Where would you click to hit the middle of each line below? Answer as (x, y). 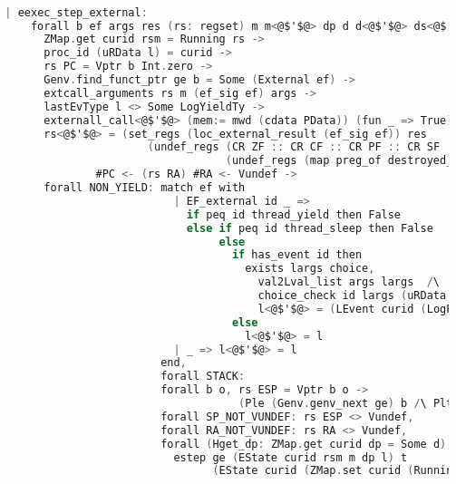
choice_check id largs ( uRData (352, 296)
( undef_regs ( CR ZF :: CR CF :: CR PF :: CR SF (294, 147)
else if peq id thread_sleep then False (310, 228)
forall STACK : (203, 377)
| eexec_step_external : (76, 12)
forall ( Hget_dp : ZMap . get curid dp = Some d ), (307, 444)
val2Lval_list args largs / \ (349, 282)
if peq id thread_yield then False (294, 214)
